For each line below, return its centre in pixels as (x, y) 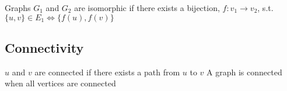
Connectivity (44, 47)
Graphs (18, 8)
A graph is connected (244, 72)
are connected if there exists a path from (107, 72)
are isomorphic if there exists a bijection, (147, 8)
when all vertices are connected (60, 83)
